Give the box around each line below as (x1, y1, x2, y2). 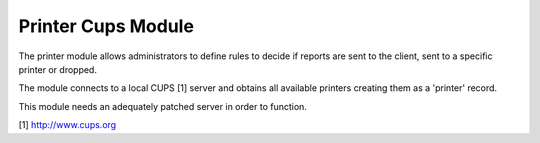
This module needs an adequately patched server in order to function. (18, 100, 307, 112)
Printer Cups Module (18, 15, 195, 37)
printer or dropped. (18, 63, 97, 75)
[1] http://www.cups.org (18, 119, 117, 131)
